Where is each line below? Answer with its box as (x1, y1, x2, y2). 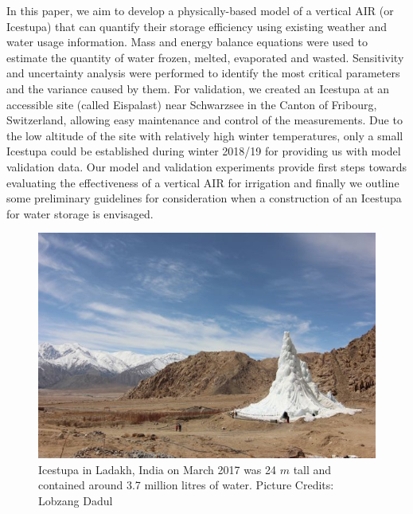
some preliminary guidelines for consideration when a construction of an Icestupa (6, 190, 402, 206)
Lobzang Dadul (38, 492, 113, 508)
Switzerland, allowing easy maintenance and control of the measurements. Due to (6, 112, 403, 128)
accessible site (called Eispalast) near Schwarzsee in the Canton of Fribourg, (6, 96, 377, 112)
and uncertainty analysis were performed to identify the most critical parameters (6, 65, 400, 81)
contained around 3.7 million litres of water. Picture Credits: (38, 477, 334, 493)
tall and (293, 461, 332, 477)
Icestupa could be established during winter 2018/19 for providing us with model (6, 143, 401, 159)
